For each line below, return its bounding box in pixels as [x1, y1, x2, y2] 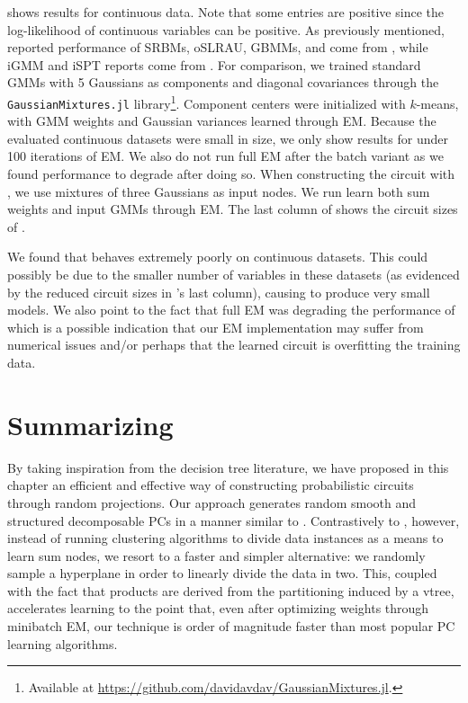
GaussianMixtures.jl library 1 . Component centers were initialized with [7, 91, 406, 112]
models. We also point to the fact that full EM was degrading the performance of [7, 300, 455, 319]
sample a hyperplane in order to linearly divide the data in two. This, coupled [7, 564, 437, 583]
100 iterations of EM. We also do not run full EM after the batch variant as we [7, 147, 444, 165]
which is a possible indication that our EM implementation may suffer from [7, 317, 424, 336]
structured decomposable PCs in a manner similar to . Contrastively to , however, [7, 511, 460, 529]
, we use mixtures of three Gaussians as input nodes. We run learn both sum [7, 182, 430, 200]
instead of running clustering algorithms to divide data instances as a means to [7, 529, 444, 547]
